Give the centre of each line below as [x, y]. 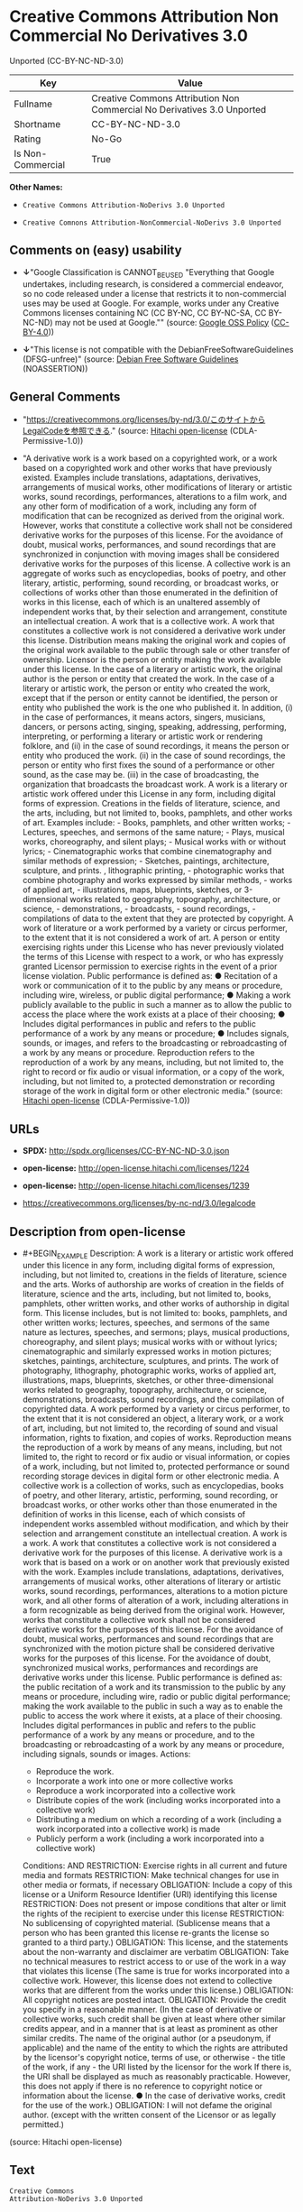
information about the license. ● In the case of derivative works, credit [154, 2096]
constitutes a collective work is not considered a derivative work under [154, 631]
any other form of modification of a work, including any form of [139, 506]
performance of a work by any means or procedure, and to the [138, 1735]
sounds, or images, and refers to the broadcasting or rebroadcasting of [155, 1043]
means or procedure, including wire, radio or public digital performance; [156, 1696]
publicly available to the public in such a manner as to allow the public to [157, 1005]
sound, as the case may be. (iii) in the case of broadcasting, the [141, 775]
